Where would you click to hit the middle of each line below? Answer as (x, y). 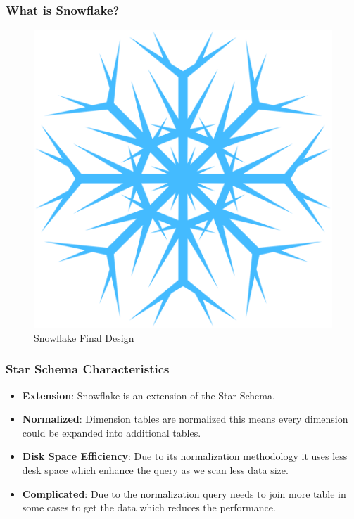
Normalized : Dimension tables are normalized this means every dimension (185, 419)
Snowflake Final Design (84, 337)
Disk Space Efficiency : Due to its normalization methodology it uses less (185, 456)
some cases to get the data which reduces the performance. (149, 507)
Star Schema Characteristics (88, 369)
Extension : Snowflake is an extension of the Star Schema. (148, 395)
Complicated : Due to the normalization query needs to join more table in (184, 493)
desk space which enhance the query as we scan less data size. (155, 470)
